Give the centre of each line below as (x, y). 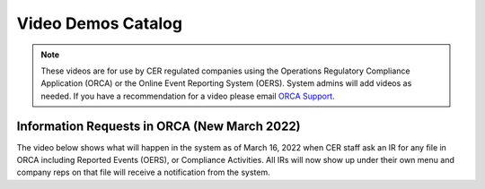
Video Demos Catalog (100, 23)
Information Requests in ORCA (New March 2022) (159, 126)
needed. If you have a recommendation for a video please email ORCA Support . (188, 96)
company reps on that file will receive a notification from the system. (144, 172)
